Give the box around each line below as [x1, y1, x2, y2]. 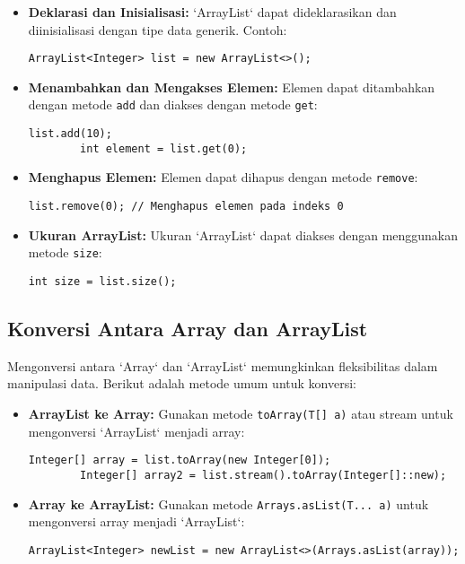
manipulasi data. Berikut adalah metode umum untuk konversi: [7, 374, 356, 393]
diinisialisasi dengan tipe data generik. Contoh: [28, 20, 287, 39]
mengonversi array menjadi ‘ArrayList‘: [28, 512, 245, 531]
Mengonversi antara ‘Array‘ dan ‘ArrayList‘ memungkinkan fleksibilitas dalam [7, 356, 438, 375]
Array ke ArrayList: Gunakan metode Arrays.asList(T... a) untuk [28, 494, 429, 513]
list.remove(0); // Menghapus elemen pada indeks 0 [28, 200, 344, 213]
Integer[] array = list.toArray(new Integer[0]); [28, 454, 331, 467]
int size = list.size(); [28, 274, 177, 288]
